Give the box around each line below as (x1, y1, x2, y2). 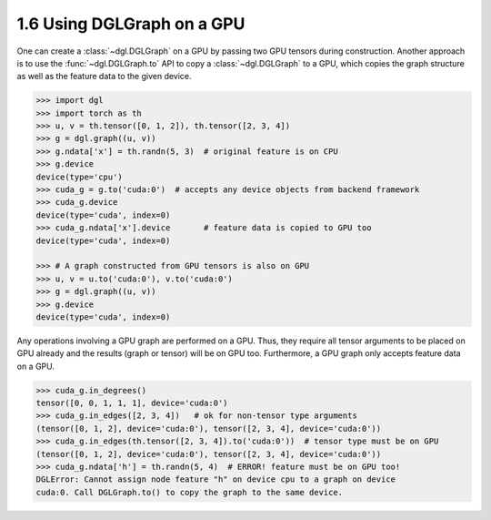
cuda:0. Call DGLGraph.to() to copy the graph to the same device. (35, 487, 344, 497)
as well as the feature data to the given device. (16, 71, 192, 82)
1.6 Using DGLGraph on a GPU (16, 14, 245, 34)
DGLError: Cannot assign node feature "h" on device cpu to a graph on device (35, 474, 396, 484)
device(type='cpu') (35, 171, 123, 182)
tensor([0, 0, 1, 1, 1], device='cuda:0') (35, 398, 228, 409)
